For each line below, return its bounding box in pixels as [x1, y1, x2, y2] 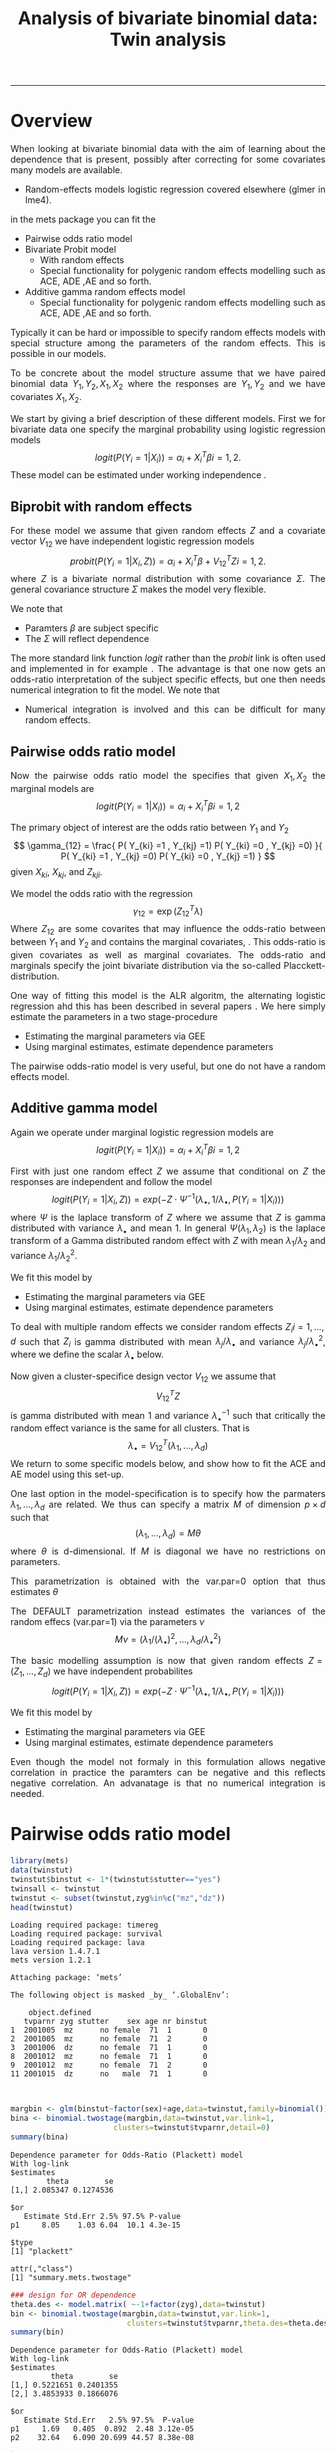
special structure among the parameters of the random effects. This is [10, 337, 326, 349]
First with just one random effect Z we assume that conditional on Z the [10, 1165, 326, 1177]
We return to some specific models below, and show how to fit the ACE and [10, 1457, 326, 1469]
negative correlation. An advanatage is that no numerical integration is [10, 1777, 326, 1789]
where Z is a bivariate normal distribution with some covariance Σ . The [10, 573, 326, 585]
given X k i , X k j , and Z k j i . [10, 866, 103, 880]
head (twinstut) [10, 1902, 74, 1912]
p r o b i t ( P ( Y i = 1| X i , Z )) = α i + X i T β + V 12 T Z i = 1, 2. [69, 553, 267, 569]
